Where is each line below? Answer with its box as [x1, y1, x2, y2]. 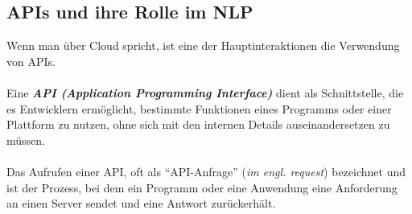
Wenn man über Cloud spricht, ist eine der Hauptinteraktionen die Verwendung [6, 37, 400, 54]
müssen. [6, 131, 45, 148]
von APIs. [6, 52, 56, 69]
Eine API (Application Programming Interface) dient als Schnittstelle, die [6, 84, 404, 101]
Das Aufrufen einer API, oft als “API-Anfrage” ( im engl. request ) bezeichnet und [6, 163, 406, 179]
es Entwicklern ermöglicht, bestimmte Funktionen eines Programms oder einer [6, 100, 392, 117]
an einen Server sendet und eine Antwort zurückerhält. [6, 195, 276, 212]
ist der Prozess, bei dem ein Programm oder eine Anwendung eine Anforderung [6, 179, 398, 195]
